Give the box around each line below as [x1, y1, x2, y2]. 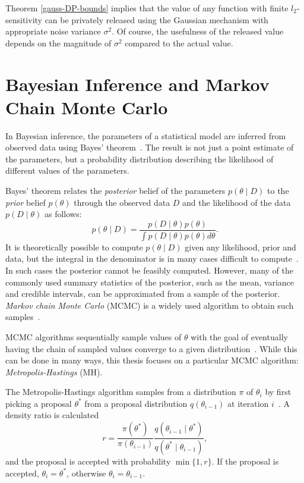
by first [265, 385, 292, 398]
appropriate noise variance [5, 25, 101, 37]
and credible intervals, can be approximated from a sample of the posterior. [5, 287, 280, 300]
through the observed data [74, 196, 170, 208]
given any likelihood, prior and [185, 240, 296, 253]
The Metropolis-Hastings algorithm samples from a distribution [5, 385, 236, 398]
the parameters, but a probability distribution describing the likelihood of [5, 152, 274, 165]
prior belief [5, 196, 46, 208]
